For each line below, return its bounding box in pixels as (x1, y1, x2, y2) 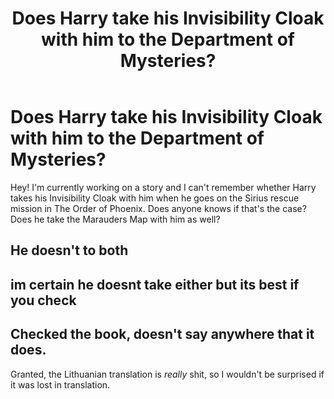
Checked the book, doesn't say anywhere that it (10, 326, 315, 343)
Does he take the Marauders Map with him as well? (10, 213, 221, 225)
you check (10, 292, 77, 309)
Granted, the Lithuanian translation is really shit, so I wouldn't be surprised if (10, 368, 325, 380)
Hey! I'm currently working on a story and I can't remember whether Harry (10, 181, 317, 193)
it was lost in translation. (10, 378, 111, 391)
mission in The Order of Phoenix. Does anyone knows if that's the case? (10, 202, 307, 214)
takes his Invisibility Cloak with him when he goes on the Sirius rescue (10, 192, 300, 204)
